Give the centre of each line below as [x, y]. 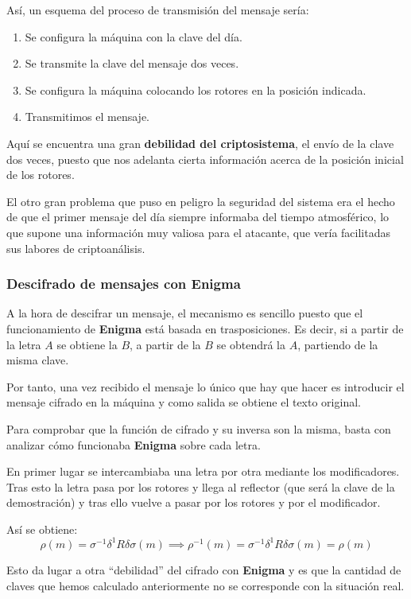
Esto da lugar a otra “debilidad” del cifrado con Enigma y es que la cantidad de [204, 569]
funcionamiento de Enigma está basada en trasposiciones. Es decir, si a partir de [205, 328]
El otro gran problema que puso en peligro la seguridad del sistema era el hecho [201, 201]
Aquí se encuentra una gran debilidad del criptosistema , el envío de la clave [200, 143]
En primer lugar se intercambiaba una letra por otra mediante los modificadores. [203, 471]
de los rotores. [41, 175]
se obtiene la [87, 344]
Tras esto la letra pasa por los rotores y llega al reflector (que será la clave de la [201, 486]
